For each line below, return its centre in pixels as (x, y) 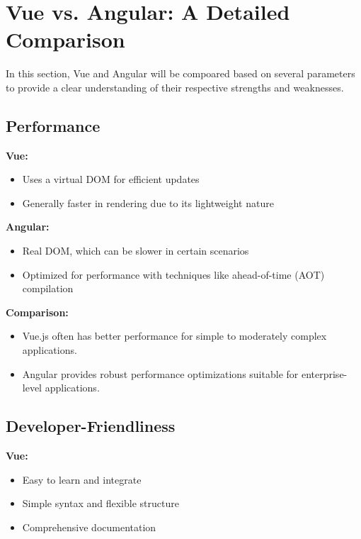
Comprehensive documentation (89, 527)
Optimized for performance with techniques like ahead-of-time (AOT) (173, 274)
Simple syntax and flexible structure (101, 503)
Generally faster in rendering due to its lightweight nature (148, 202)
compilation (48, 288)
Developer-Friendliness (91, 426)
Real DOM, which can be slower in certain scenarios (136, 251)
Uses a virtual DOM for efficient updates (111, 179)
